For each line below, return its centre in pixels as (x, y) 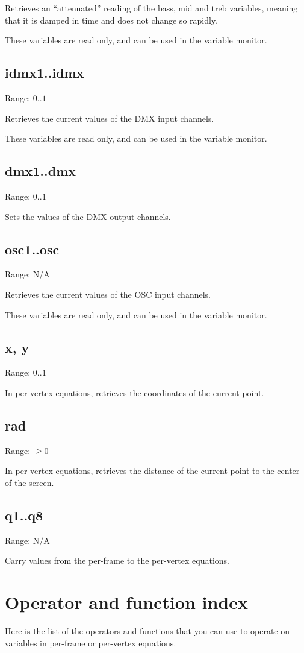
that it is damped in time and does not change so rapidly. (111, 20)
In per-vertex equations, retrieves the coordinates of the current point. (135, 392)
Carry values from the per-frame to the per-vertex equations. (117, 560)
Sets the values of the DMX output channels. (88, 216)
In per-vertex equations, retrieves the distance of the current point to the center (152, 471)
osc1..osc (32, 249)
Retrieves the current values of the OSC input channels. (108, 294)
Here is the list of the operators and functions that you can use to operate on (147, 631)
